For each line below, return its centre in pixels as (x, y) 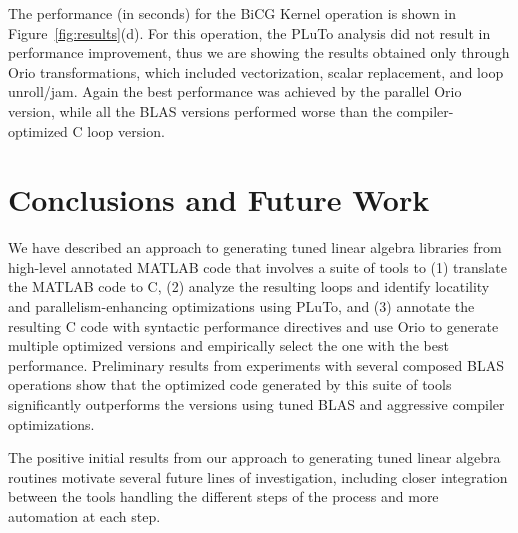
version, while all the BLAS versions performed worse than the (200, 110)
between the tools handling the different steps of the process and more (223, 496)
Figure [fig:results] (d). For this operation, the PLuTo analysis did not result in (249, 32)
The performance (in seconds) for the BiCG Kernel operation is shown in (232, 13)
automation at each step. (84, 516)
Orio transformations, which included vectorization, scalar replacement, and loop (256, 71)
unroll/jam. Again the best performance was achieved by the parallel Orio (235, 91)
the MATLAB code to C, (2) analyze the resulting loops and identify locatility (249, 286)
